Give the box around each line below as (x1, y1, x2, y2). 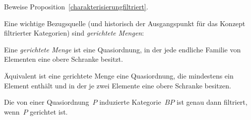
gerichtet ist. (30, 106, 68, 117)
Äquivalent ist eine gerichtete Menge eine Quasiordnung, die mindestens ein (4, 70, 234, 80)
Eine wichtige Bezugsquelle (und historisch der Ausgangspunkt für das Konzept (4, 18, 246, 28)
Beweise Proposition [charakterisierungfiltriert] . (4, 1, 148, 11)
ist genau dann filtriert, (177, 97, 248, 107)
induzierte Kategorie (99, 97, 161, 107)
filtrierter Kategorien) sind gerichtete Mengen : (4, 28, 144, 38)
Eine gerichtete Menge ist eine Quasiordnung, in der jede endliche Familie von (4, 44, 241, 54)
